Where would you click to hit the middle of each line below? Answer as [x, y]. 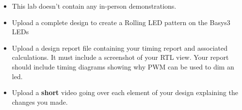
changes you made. [40, 102]
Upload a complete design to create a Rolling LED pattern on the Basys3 [121, 22]
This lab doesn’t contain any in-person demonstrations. [94, 6]
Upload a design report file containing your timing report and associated [120, 48]
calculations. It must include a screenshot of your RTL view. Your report [120, 57]
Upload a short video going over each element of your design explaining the [125, 92]
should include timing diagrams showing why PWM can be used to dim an [123, 66]
